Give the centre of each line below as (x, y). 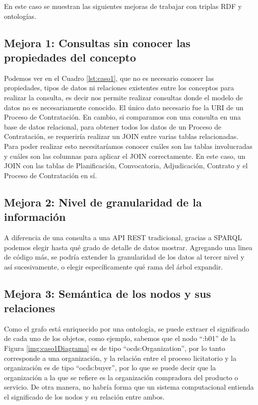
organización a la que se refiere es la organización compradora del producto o (121, 377)
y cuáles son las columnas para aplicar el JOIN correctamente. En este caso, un (125, 156)
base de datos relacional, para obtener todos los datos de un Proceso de (113, 126)
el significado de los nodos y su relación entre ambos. (84, 397)
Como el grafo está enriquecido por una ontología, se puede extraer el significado (127, 328)
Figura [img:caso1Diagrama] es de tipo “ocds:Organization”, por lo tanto (115, 348)
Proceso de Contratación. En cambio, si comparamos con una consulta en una (123, 117)
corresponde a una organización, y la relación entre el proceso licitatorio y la (120, 358)
